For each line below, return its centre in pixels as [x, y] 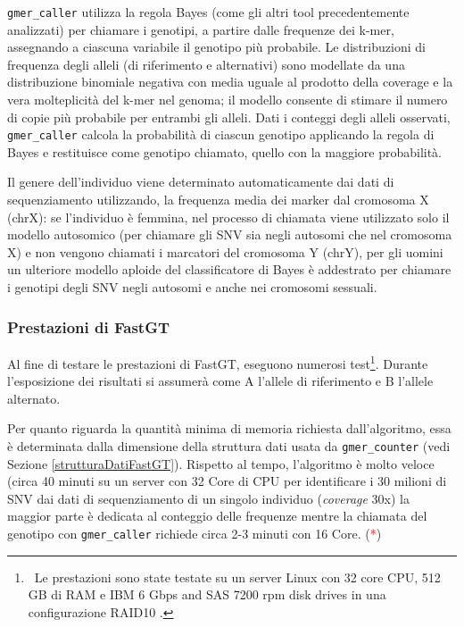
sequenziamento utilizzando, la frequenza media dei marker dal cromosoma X [218, 200]
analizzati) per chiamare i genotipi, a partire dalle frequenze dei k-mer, [201, 29]
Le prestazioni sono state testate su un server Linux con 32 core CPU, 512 [237, 577]
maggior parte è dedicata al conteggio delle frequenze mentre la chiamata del [217, 516]
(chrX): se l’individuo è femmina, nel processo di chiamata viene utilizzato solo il [228, 217]
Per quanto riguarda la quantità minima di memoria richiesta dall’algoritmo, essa [229, 428]
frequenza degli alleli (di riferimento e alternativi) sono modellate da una [206, 64]
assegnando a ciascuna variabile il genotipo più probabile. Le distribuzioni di [216, 47]
